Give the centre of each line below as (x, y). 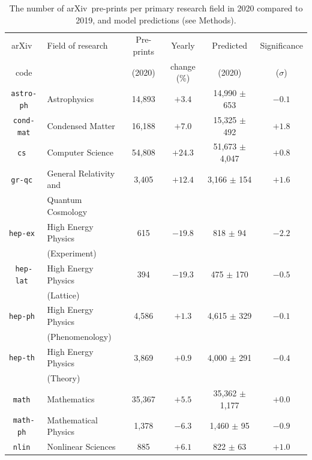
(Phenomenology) (79, 336)
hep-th (22, 358)
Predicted (229, 45)
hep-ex (22, 233)
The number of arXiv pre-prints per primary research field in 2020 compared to (156, 8)
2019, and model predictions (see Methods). (156, 20)
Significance (281, 45)
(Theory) (64, 378)
